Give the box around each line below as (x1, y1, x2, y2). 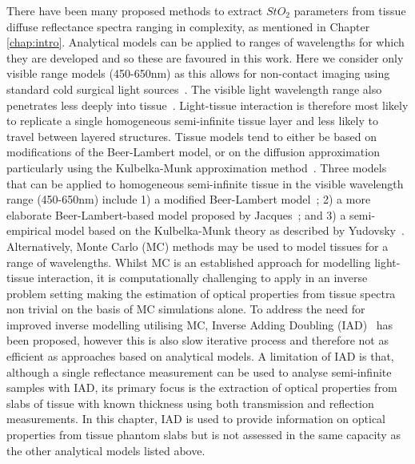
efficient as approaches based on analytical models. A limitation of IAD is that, (6, 348, 394, 365)
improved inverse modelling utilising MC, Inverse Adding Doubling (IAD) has (6, 316, 393, 333)
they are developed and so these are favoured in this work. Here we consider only (6, 49, 404, 66)
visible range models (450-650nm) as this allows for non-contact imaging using (6, 65, 390, 82)
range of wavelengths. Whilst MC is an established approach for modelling (6, 253, 371, 270)
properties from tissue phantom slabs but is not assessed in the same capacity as (6, 426, 401, 443)
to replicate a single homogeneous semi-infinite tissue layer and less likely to (6, 112, 378, 129)
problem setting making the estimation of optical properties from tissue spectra (6, 284, 396, 301)
